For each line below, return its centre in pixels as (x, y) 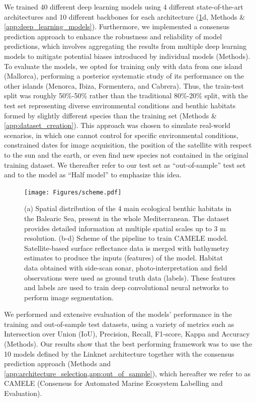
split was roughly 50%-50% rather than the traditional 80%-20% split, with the (126, 95)
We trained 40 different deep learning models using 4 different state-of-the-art (124, 7)
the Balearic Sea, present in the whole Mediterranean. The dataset (127, 218)
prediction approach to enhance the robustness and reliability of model (113, 36)
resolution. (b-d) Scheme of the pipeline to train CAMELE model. (126, 238)
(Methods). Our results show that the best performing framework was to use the (128, 344)
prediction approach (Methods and (58, 363)
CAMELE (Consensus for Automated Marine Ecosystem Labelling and (113, 383)
